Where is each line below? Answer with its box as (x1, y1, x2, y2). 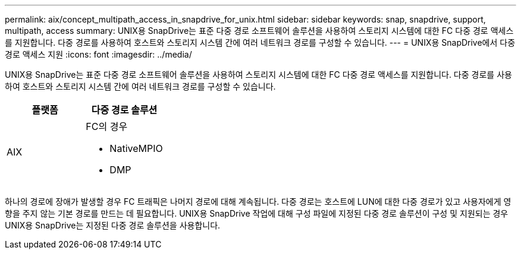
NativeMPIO (109, 142, 163, 154)
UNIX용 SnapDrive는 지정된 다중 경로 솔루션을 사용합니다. (5, 220, 221, 230)
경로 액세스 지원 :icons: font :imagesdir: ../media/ (5, 49, 192, 59)
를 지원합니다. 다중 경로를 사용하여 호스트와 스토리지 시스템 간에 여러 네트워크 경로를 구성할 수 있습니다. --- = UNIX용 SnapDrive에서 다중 (5, 37, 516, 47)
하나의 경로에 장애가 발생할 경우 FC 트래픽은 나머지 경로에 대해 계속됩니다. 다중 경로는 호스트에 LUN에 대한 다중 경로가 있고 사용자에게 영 (5, 196, 511, 207)
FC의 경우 (86, 120, 128, 132)
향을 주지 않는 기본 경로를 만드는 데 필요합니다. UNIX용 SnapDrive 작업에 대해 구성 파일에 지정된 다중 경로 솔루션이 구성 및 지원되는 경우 (5, 208, 509, 218)
